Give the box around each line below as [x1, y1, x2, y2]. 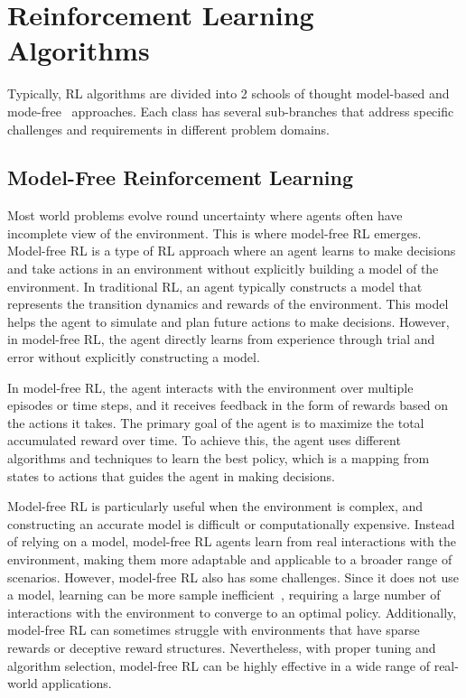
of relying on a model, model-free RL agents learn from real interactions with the [7, 532, 456, 551]
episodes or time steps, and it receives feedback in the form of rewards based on [7, 396, 448, 414]
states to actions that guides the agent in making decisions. [7, 466, 335, 485]
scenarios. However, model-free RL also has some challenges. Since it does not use [7, 567, 459, 586]
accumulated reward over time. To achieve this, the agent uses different [7, 431, 401, 450]
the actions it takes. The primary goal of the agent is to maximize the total [7, 413, 424, 432]
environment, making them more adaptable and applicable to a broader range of [7, 549, 452, 568]
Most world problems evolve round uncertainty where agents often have [7, 206, 403, 225]
